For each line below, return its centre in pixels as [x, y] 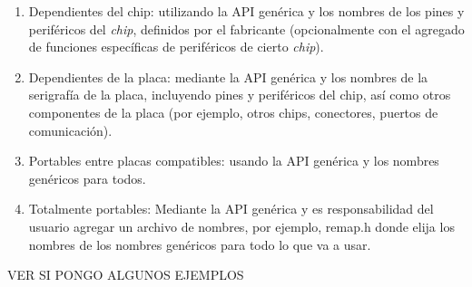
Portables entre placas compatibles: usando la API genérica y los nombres [234, 161]
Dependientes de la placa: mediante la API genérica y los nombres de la [228, 77]
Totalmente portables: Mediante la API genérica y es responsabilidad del [231, 209]
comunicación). [70, 130]
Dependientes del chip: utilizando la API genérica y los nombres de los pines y [246, 11]
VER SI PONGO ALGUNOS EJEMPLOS [126, 275]
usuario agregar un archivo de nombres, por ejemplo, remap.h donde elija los [241, 226]
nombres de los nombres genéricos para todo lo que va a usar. [200, 244]
